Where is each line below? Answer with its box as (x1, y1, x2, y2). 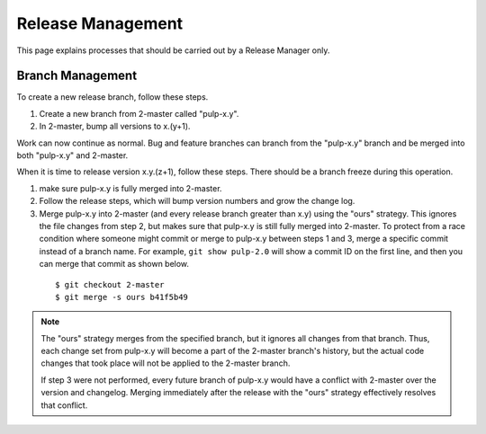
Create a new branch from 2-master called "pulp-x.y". (39, 108, 239, 119)
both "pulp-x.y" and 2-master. (16, 150, 129, 161)
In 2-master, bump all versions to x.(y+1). (39, 121, 191, 132)
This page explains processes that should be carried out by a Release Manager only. (16, 45, 330, 56)
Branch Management (16, 68, 138, 84)
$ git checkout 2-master (55, 279, 165, 289)
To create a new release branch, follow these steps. (16, 92, 209, 102)
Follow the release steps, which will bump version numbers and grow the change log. (39, 196, 355, 207)
